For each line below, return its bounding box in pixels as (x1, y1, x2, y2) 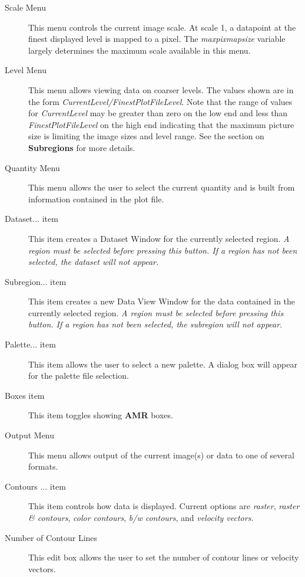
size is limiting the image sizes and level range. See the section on (28, 130, 264, 142)
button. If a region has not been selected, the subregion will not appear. (28, 318, 283, 330)
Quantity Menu (5, 161, 60, 173)
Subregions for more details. (28, 141, 135, 153)
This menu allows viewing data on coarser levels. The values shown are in (28, 83, 294, 96)
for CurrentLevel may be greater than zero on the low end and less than (28, 107, 288, 119)
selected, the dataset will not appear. (28, 255, 159, 268)
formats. (28, 460, 58, 473)
